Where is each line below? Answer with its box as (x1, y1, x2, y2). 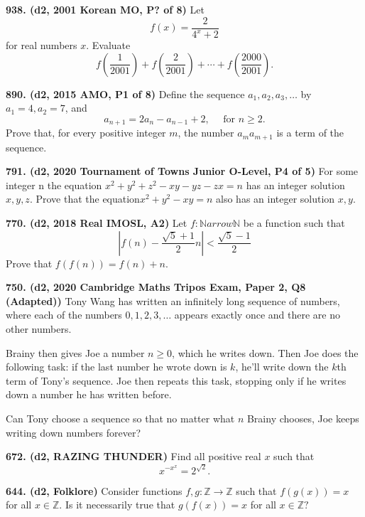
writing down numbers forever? (6, 425, 141, 439)
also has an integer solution (216, 191, 335, 206)
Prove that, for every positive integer (6, 125, 166, 140)
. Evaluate (86, 38, 131, 52)
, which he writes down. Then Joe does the (172, 345, 359, 360)
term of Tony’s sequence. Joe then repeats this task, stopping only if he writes (6, 373, 347, 388)
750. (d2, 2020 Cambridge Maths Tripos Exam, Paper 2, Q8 (6, 279, 306, 294)
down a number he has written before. (6, 387, 172, 402)
